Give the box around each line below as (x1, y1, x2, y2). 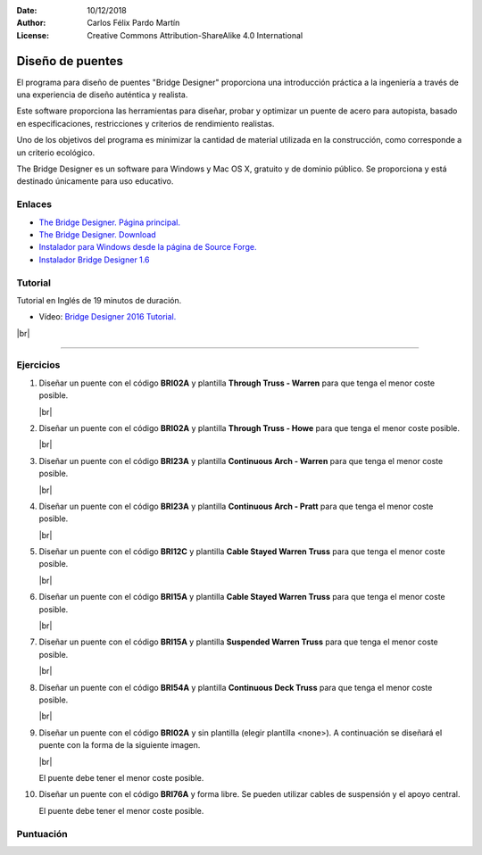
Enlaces (16, 198, 53, 211)
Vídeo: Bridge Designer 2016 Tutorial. (38, 311, 177, 322)
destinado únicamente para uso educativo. (16, 176, 174, 187)
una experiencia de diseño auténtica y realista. (16, 89, 188, 100)
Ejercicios (16, 359, 61, 371)
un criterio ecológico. (16, 147, 96, 158)
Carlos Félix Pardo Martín (87, 18, 180, 29)
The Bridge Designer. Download (38, 228, 156, 240)
